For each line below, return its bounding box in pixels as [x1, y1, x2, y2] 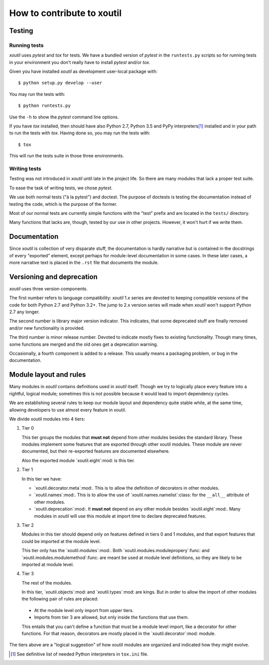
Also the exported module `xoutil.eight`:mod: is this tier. [21, 457, 135, 463]
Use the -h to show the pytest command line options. [9, 114, 119, 120]
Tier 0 [21, 425, 34, 431]
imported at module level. [21, 561, 74, 567]
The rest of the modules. [21, 580, 72, 586]
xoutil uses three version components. [9, 285, 88, 292]
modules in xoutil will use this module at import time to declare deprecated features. [34, 513, 207, 519]
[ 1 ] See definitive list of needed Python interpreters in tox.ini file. [10, 651, 149, 657]
